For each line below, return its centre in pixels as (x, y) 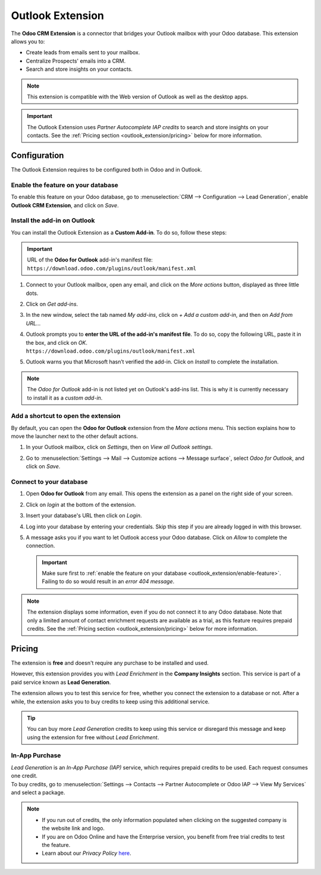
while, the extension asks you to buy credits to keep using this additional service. (110, 701)
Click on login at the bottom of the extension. (81, 505)
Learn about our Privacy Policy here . (87, 853)
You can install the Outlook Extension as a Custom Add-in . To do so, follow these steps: (119, 232)
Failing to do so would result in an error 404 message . (108, 581)
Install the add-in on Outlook (53, 220)
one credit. (24, 776)
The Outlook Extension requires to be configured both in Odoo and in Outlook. (106, 169)
